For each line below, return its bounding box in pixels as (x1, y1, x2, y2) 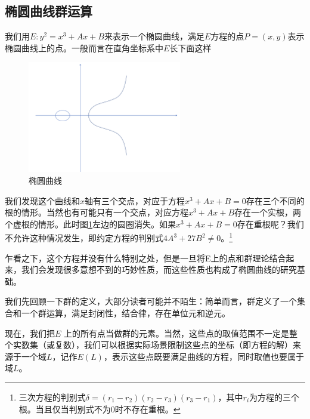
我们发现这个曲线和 (5, 194, 80, 207)
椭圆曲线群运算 (5, 2, 92, 20)
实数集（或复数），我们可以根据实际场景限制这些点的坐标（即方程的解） (13, 338, 293, 351)
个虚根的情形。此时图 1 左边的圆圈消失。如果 (5, 217, 176, 230)
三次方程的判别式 (18, 391, 86, 403)
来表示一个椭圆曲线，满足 (104, 30, 204, 42)
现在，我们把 (5, 326, 55, 339)
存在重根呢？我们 (237, 217, 304, 230)
